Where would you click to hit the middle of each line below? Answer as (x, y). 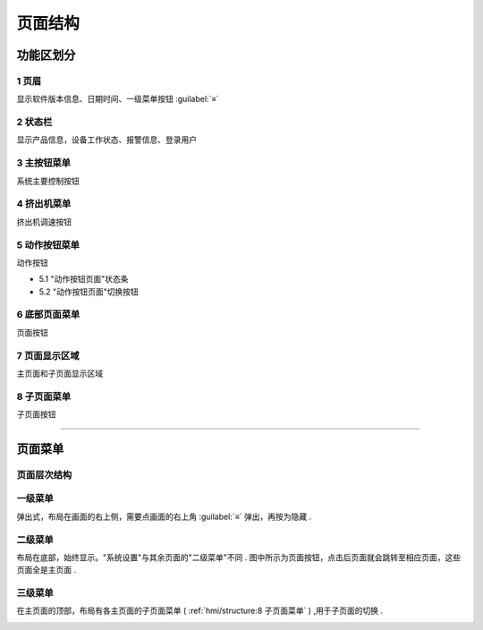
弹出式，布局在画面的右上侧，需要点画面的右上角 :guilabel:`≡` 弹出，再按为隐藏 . (164, 516)
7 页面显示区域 (48, 355)
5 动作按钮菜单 (48, 244)
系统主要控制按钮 (48, 181)
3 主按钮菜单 (44, 163)
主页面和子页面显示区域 (59, 373)
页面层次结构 (44, 474)
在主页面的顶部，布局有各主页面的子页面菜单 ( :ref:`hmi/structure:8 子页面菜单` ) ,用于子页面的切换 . (200, 611)
